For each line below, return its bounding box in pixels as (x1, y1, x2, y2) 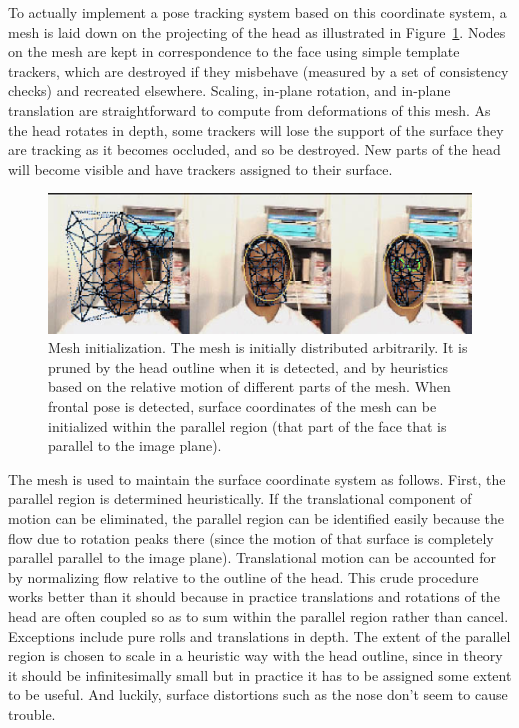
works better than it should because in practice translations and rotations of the (8, 586, 500, 607)
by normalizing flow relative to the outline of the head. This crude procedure (8, 566, 479, 587)
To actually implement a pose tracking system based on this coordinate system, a (8, 2, 507, 22)
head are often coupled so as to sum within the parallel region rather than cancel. (8, 606, 509, 627)
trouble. (8, 703, 56, 724)
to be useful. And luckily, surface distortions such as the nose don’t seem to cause (8, 684, 508, 705)
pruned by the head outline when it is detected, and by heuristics (48, 356, 449, 377)
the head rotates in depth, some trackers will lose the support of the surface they (8, 119, 504, 140)
